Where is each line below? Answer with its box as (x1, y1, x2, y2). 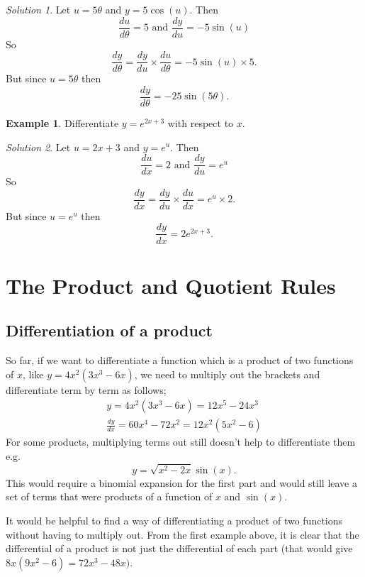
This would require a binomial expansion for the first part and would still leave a (6, 475, 357, 490)
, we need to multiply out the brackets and (134, 366, 320, 381)
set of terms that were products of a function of (6, 489, 213, 504)
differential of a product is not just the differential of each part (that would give (6, 541, 353, 556)
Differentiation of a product (6, 319, 213, 341)
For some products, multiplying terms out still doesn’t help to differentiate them (6, 434, 356, 449)
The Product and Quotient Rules (6, 270, 336, 300)
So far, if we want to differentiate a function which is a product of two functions (6, 353, 354, 368)
